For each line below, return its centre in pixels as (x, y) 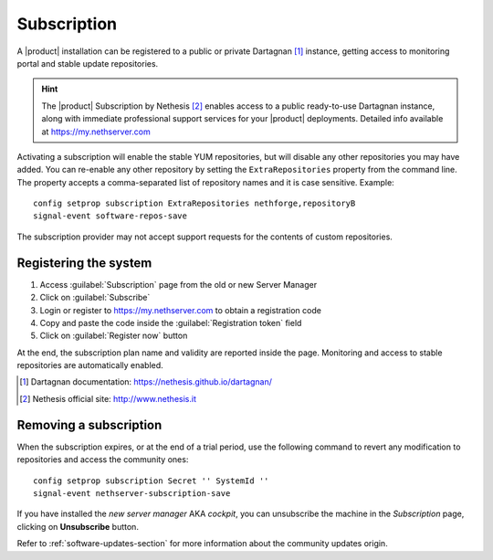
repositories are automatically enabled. (90, 365)
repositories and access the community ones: (103, 460)
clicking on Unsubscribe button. (78, 526)
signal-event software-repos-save (110, 216)
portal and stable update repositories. (88, 63)
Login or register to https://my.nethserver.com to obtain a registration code (180, 310)
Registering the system (84, 263)
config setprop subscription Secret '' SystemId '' (151, 481)
